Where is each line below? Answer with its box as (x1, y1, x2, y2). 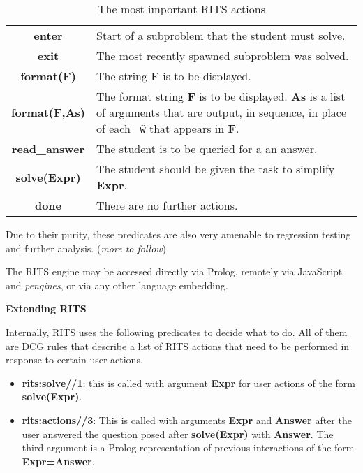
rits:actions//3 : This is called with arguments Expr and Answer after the (22, 412, 352, 427)
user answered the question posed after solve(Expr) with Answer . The (22, 426, 334, 441)
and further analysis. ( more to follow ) (6, 240, 167, 255)
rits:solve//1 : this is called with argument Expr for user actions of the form (22, 375, 356, 390)
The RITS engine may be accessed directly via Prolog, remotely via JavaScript (6, 264, 343, 279)
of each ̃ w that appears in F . (96, 120, 239, 136)
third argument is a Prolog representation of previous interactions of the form (22, 440, 355, 455)
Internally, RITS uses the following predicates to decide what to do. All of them (6, 324, 348, 339)
